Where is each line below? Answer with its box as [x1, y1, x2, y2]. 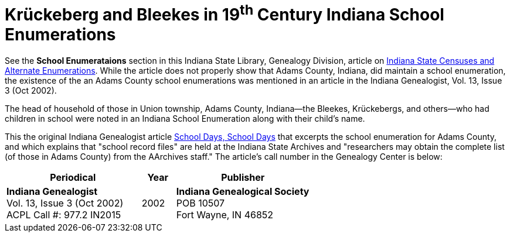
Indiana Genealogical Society [176, 186, 310, 198]
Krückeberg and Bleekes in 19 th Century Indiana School [5, 1, 444, 25]
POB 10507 [176, 197, 225, 209]
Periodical [50, 171, 96, 184]
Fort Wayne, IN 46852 [176, 209, 274, 221]
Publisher [221, 171, 265, 184]
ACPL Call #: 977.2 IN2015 [6, 209, 121, 221]
